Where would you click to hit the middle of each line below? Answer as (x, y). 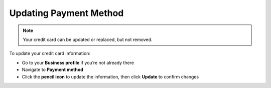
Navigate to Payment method (53, 69)
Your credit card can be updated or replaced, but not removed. (88, 39)
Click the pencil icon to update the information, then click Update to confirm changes (110, 76)
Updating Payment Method (66, 13)
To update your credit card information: (50, 53)
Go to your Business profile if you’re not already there (78, 62)
